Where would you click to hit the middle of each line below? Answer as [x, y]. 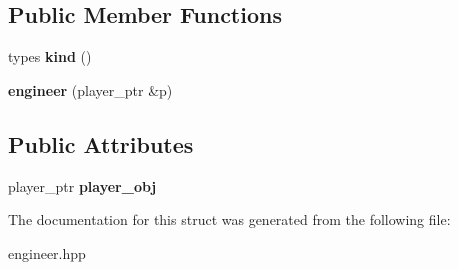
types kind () [50, 56]
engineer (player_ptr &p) [90, 89]
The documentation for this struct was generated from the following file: [229, 219]
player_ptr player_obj [82, 185]
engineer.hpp [47, 252]
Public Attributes [101, 143]
